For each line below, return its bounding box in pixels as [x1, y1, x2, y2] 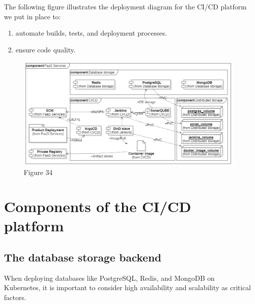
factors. [4, 292, 26, 302]
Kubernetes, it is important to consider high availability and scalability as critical [4, 282, 251, 293]
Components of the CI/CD [4, 196, 191, 217]
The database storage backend [4, 249, 162, 264]
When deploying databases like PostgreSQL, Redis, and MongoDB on [4, 272, 215, 283]
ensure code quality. [15, 44, 76, 54]
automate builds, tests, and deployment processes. [15, 28, 167, 38]
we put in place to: [4, 11, 61, 21]
